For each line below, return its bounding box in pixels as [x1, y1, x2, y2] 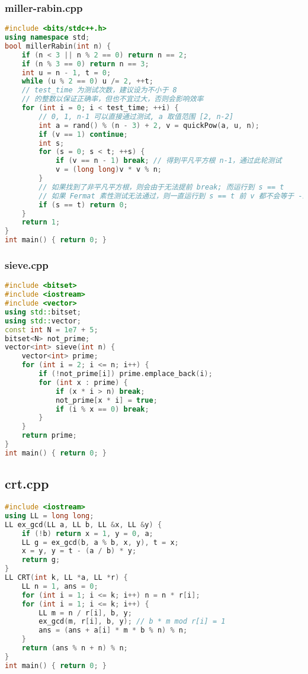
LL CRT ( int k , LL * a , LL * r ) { [5, 573, 128, 582]
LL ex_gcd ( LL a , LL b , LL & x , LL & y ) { [5, 520, 162, 529]
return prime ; [21, 431, 77, 440]
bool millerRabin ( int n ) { [5, 41, 111, 50]
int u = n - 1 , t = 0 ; [21, 68, 111, 77]
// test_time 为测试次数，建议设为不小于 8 [21, 86, 177, 95]
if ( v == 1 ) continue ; [38, 130, 128, 139]
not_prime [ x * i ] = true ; [55, 396, 158, 405]
